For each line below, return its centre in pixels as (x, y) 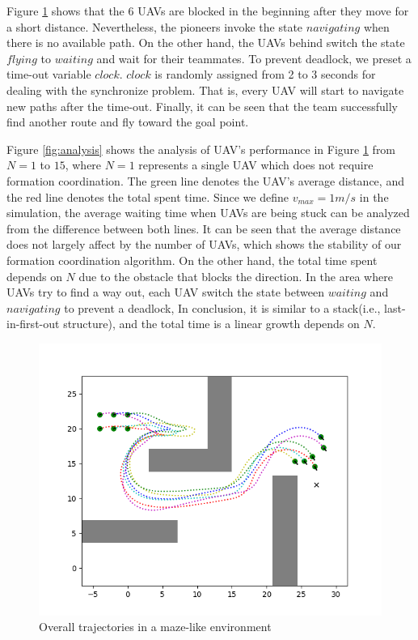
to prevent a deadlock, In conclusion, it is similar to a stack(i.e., (222, 307)
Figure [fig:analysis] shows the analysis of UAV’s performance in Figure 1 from (201, 149)
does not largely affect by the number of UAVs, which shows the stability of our (204, 244)
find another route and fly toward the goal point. (128, 122)
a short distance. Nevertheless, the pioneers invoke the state (155, 26)
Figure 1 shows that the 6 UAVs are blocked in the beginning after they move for (208, 11)
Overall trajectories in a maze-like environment (155, 627)
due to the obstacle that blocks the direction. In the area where (236, 276)
